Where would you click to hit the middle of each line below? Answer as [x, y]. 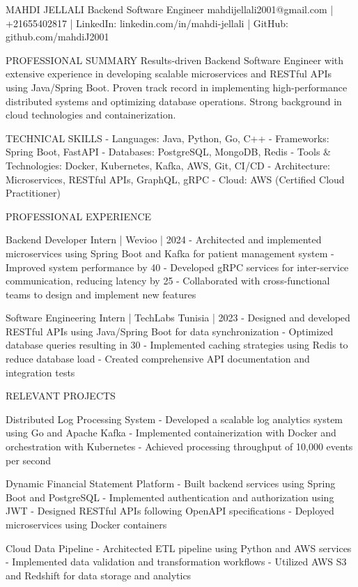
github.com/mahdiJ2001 [57, 37]
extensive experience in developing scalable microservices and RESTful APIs [169, 74]
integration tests [40, 372]
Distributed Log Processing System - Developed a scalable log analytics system [174, 419]
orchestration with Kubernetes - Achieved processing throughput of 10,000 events [179, 447]
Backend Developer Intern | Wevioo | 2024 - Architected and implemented [164, 239]
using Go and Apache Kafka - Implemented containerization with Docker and [171, 433]
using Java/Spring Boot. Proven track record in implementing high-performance [177, 87]
